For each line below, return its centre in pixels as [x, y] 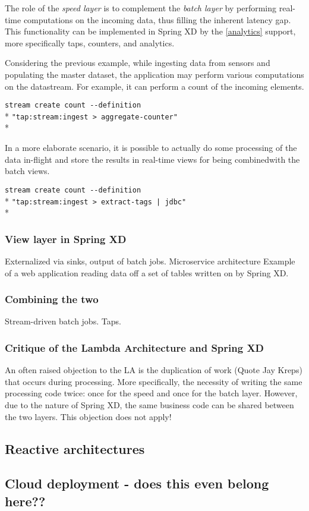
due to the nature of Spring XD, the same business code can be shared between [149, 404]
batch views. [27, 171]
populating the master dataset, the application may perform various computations [154, 74]
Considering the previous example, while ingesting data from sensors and [138, 63]
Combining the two [52, 299]
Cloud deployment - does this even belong [137, 483]
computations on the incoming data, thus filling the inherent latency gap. [157, 19]
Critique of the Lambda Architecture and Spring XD [135, 347]
